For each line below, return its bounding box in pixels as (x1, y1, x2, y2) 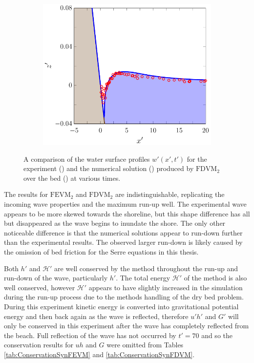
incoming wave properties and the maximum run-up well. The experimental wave (4, 198, 247, 209)
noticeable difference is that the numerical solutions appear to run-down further (4, 227, 243, 237)
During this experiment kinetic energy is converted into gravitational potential (4, 301, 239, 311)
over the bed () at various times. (23, 172, 121, 183)
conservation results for (4, 340, 73, 350)
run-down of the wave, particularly (4, 273, 108, 283)
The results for (4, 189, 48, 199)
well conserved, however (4, 282, 75, 292)
